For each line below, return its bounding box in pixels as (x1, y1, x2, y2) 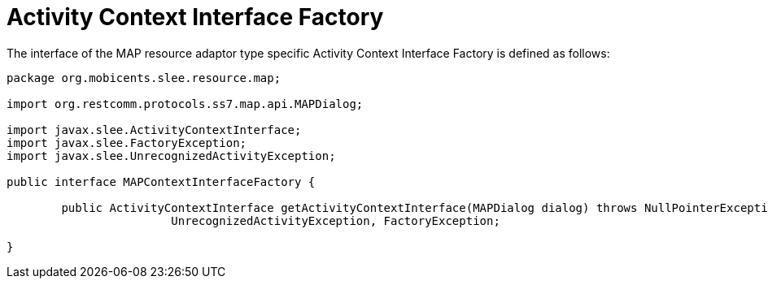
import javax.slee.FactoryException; (7, 136, 247, 149)
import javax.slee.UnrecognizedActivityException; (7, 149, 336, 162)
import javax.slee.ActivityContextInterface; (7, 123, 302, 136)
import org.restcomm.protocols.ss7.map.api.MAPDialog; (7, 97, 364, 110)
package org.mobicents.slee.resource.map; (7, 71, 281, 84)
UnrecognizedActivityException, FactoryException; (171, 214, 500, 227)
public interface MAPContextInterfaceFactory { (7, 175, 316, 188)
